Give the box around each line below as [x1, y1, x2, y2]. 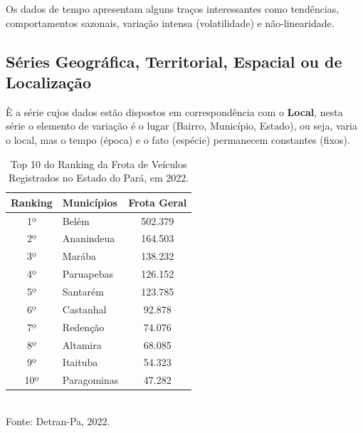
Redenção [62, 319, 105, 334]
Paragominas [62, 372, 119, 387]
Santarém [62, 283, 104, 298]
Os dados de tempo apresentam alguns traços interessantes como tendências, [6, 1, 340, 16]
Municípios [62, 194, 117, 209]
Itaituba [62, 355, 98, 370]
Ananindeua [62, 231, 115, 246]
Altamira [62, 337, 102, 352]
